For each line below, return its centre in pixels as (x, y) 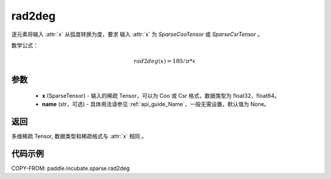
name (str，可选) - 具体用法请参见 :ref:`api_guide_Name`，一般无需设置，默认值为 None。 (156, 104)
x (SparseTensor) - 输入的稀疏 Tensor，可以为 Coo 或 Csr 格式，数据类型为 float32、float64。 (161, 95)
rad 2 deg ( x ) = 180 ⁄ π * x (165, 61)
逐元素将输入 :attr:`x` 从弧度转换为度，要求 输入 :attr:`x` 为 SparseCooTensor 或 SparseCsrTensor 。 (137, 34)
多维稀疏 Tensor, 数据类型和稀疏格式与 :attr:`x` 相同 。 (79, 136)
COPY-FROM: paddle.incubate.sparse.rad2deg (70, 168)
